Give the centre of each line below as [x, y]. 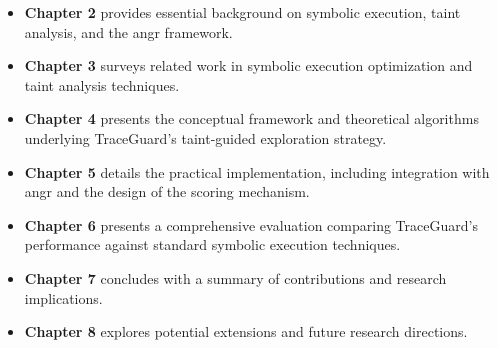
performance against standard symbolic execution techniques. [212, 244]
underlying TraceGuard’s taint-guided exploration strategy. [205, 137]
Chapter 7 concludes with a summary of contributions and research [235, 277]
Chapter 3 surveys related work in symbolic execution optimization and [248, 65]
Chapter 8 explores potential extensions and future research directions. [246, 331]
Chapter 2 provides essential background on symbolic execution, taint [242, 12]
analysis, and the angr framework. [128, 31]
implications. [63, 297]
